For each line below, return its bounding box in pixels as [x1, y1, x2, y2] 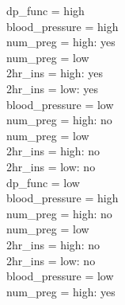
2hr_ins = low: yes [6, 80, 99, 96]
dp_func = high [6, 2, 85, 18]
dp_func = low [6, 174, 80, 190]
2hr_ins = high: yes [6, 65, 103, 81]
